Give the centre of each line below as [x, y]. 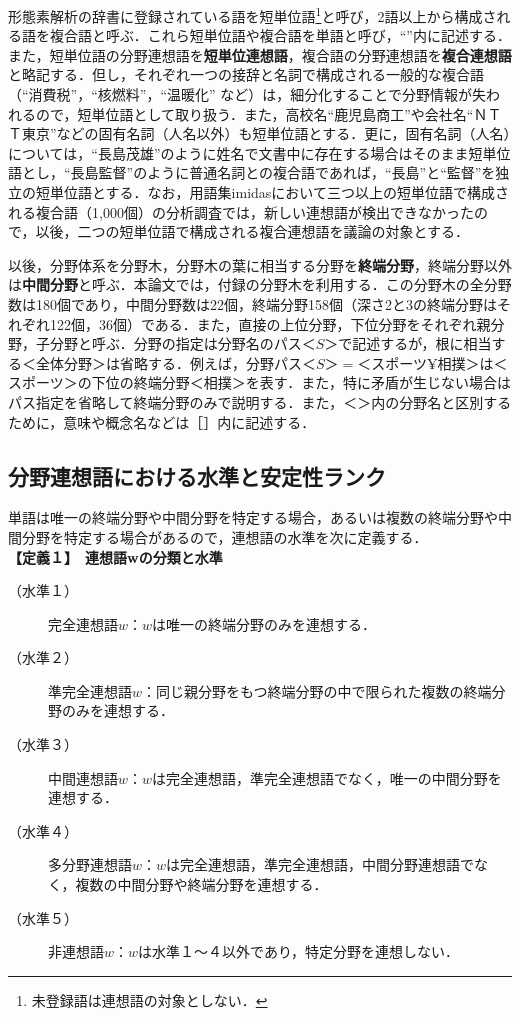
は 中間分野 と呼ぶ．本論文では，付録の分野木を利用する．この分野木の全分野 [260, 284]
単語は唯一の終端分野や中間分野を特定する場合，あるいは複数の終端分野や [253, 517]
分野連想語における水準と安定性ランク [197, 475]
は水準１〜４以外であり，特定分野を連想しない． [298, 951]
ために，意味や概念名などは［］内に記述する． [162, 421]
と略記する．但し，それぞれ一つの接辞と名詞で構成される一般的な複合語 [246, 74]
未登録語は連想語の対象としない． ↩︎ [149, 999]
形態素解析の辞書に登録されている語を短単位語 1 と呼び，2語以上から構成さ [252, 14]
